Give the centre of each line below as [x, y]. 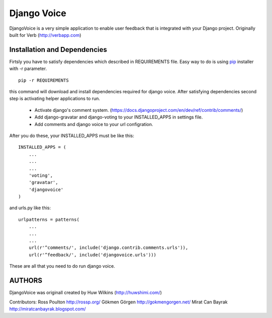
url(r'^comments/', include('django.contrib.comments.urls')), [108, 248]
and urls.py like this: [30, 208]
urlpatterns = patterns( [49, 219]
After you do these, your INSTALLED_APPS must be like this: [72, 136]
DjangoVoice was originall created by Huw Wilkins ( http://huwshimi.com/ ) [86, 293]
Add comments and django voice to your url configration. [94, 124]
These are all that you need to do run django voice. [62, 266]
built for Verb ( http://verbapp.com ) [45, 35]
